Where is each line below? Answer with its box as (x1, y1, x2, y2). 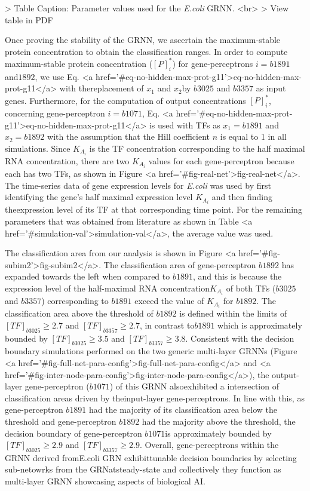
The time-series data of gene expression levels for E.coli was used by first (5, 179, 271, 191)
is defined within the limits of (179, 307, 287, 320)
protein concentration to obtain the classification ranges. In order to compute (5, 45, 288, 57)
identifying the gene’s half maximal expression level (5, 191, 193, 203)
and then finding (211, 191, 272, 203)
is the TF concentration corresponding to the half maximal (89, 142, 305, 154)
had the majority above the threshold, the (142, 415, 296, 427)
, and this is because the (192, 270, 282, 283)
